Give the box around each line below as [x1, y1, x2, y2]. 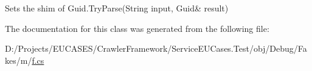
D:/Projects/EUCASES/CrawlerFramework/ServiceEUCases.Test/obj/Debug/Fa [5, 42, 307, 55]
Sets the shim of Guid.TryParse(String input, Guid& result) [5, 2, 229, 14]
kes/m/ [5, 54, 32, 66]
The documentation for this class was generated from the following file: [5, 22, 269, 34]
